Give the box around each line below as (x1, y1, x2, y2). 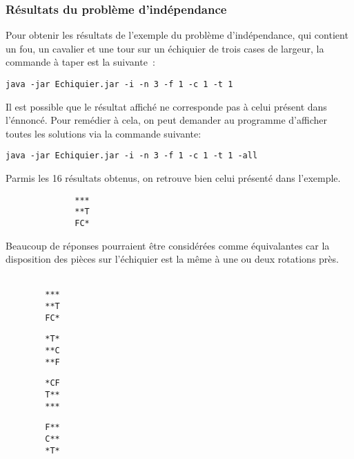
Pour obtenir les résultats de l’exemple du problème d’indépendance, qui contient (6, 28, 348, 42)
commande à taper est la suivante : (6, 55, 155, 69)
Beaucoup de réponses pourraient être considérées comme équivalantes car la (6, 238, 330, 252)
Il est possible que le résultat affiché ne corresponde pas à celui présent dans (6, 99, 327, 113)
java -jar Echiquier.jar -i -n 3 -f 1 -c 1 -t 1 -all (6, 151, 258, 161)
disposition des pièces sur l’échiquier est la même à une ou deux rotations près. (6, 252, 339, 266)
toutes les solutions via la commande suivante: (6, 126, 201, 140)
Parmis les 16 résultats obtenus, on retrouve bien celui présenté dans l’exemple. (6, 171, 341, 185)
